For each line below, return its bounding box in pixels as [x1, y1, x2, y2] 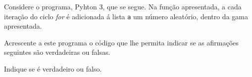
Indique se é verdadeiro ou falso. [4, 64, 102, 74]
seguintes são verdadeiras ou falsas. [4, 47, 110, 57]
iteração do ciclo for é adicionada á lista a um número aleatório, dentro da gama [4, 11, 248, 21]
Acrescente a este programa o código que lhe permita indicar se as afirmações [4, 37, 239, 47]
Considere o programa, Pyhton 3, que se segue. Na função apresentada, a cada [4, 1, 242, 11]
